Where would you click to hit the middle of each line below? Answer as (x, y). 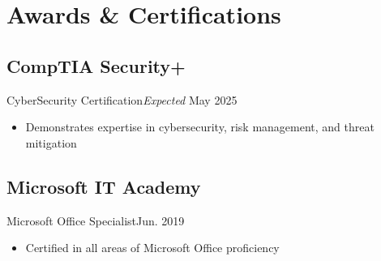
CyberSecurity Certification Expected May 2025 (122, 99)
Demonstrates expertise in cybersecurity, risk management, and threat (200, 127)
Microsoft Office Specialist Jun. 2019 (96, 220)
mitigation (51, 142)
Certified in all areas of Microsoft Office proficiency (152, 248)
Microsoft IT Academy (104, 186)
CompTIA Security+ (96, 65)
